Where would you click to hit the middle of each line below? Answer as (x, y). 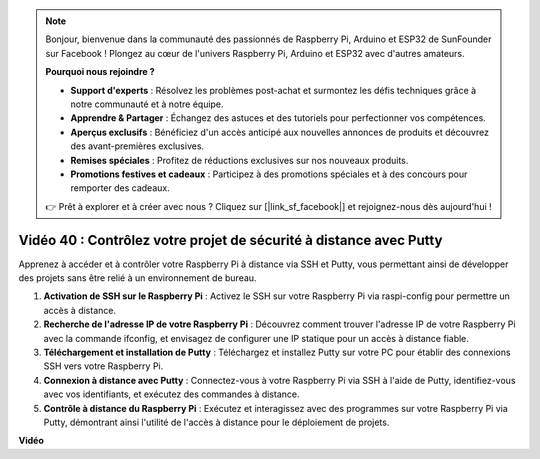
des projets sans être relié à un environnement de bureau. (137, 277)
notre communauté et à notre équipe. (147, 104)
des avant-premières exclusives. (137, 146)
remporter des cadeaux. (120, 188)
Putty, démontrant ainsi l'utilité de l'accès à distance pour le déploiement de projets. (216, 422)
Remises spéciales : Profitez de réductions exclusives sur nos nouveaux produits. (239, 160)
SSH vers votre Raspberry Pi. (103, 366)
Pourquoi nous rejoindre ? (100, 72)
